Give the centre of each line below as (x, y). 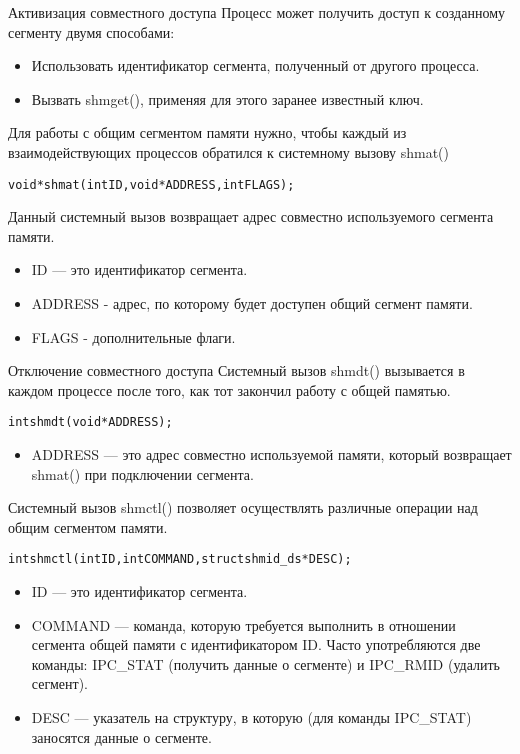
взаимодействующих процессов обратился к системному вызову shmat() (229, 151)
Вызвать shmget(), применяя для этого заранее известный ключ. (227, 98)
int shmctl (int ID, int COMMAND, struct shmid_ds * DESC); (180, 559)
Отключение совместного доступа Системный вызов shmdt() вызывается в (236, 370)
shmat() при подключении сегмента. (142, 473)
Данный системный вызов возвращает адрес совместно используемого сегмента (251, 216)
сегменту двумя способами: (91, 31)
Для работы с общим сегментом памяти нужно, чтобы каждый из (207, 132)
